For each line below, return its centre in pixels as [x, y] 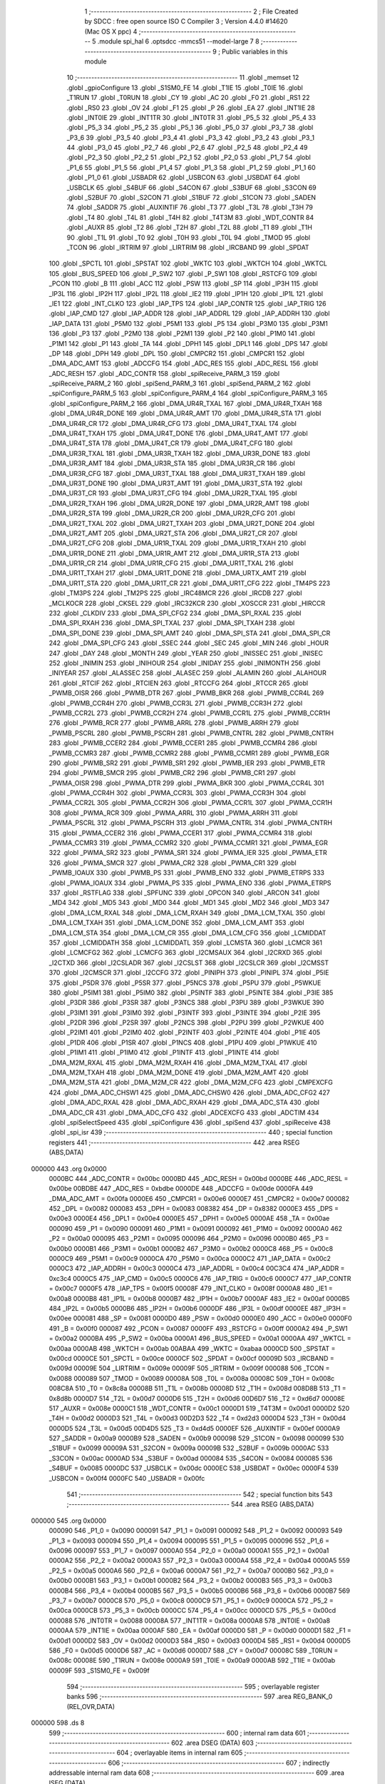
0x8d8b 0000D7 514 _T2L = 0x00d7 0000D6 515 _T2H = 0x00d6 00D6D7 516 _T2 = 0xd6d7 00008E [197, 1398]
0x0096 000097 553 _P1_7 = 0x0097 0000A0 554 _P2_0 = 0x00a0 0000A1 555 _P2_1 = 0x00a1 [189, 1550]
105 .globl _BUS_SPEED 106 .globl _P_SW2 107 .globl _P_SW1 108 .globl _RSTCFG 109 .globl [183, 273]
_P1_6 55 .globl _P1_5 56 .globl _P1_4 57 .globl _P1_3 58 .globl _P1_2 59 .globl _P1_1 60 [191, 167]
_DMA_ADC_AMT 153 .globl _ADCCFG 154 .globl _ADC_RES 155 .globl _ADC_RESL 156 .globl [184, 363]
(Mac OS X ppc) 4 [111, 31]
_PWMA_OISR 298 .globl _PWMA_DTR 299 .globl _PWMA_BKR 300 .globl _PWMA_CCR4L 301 [186, 783]
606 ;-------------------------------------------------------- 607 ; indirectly [219, 1763]
